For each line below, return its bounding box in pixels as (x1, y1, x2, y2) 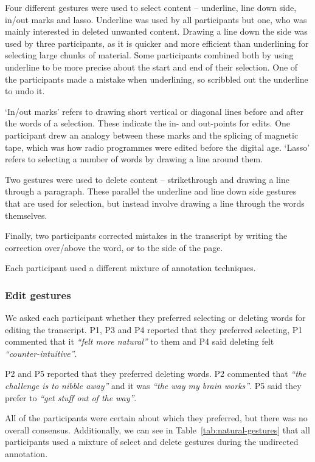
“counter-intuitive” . (5, 346, 77, 359)
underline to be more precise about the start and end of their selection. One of (5, 60, 298, 73)
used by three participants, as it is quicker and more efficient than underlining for (5, 36, 309, 49)
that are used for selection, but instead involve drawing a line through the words (5, 196, 305, 209)
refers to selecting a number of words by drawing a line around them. (5, 153, 263, 165)
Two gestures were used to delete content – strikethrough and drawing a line (5, 173, 289, 185)
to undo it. (5, 84, 45, 97)
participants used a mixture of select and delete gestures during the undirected (5, 435, 299, 448)
